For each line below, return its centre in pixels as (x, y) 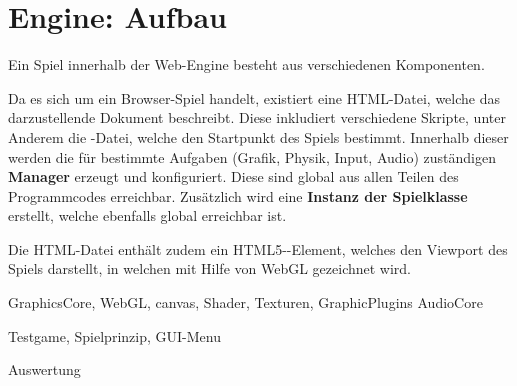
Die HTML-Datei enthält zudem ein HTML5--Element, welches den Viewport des (258, 248)
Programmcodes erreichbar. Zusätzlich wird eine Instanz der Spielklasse (238, 195)
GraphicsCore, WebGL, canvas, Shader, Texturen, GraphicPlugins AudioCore (245, 302)
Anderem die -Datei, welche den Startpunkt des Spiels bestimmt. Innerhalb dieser (258, 136)
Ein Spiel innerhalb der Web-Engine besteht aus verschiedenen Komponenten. (246, 64)
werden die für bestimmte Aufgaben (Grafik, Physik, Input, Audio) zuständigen (252, 156)
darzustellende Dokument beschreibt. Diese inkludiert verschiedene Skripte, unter (257, 117)
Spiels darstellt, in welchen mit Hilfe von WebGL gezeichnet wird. (210, 268)
